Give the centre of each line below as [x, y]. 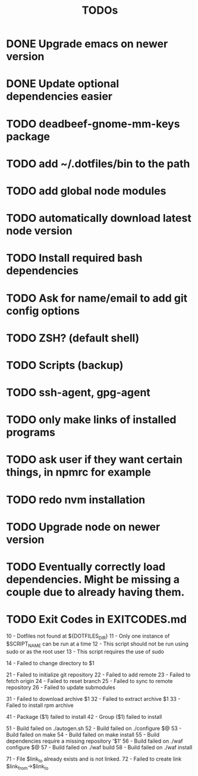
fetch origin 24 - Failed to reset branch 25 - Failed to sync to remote [89, 681]
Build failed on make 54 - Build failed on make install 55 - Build [83, 734]
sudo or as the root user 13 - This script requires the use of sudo [85, 651]
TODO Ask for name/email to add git [97, 298]
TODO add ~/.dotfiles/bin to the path [98, 164]
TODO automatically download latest [99, 218]
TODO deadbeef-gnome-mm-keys [93, 124]
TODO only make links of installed [91, 420]
